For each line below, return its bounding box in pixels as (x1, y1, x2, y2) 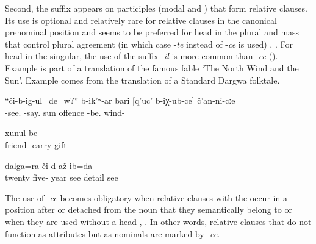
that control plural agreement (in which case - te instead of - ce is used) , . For (5, 37, 293, 50)
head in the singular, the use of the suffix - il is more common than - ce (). (5, 49, 278, 62)
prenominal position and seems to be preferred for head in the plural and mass (5, 26, 300, 38)
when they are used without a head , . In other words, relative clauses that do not (5, 215, 312, 228)
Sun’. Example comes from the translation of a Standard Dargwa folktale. (5, 73, 280, 86)
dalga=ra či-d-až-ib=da (5, 159, 93, 171)
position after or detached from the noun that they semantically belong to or (5, 203, 292, 216)
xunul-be (5, 126, 38, 139)
